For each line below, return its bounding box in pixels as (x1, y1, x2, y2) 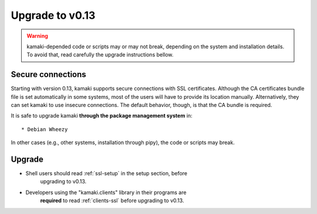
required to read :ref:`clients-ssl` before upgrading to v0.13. (40, 197, 184, 204)
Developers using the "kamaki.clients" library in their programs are (25, 189, 187, 196)
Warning (26, 32, 48, 39)
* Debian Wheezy (21, 126, 68, 132)
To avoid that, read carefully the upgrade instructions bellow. (26, 51, 174, 58)
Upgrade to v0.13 (11, 9, 96, 22)
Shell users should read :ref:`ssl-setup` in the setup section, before (25, 170, 188, 177)
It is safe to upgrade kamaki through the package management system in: (11, 112, 193, 119)
